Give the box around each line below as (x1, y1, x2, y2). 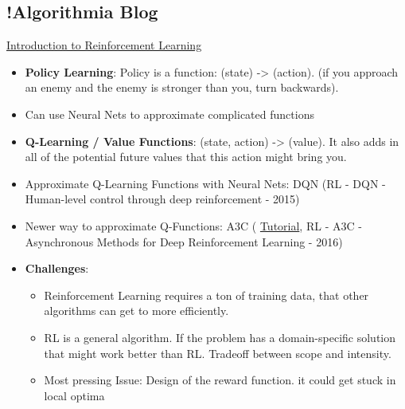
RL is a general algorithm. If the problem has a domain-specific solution (44, 328, 396, 345)
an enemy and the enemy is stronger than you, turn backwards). (25, 79, 339, 96)
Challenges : (25, 260, 89, 277)
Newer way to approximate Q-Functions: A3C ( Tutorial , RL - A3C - (25, 217, 362, 234)
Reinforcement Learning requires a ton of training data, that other (44, 286, 369, 303)
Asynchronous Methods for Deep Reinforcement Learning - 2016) (25, 233, 343, 250)
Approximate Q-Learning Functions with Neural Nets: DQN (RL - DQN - (25, 175, 386, 191)
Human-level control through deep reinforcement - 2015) (25, 191, 300, 207)
